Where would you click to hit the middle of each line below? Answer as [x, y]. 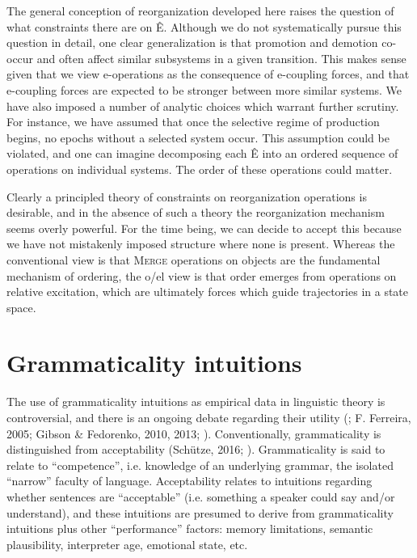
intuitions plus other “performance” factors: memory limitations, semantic [190, 528]
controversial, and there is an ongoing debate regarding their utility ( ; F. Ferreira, [209, 417]
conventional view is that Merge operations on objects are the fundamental [194, 259]
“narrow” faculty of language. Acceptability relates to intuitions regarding [190, 481]
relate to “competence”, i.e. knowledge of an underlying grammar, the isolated [200, 465]
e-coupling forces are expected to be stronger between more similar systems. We [204, 89]
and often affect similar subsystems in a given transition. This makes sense [221, 58]
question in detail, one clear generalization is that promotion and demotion [192, 42]
